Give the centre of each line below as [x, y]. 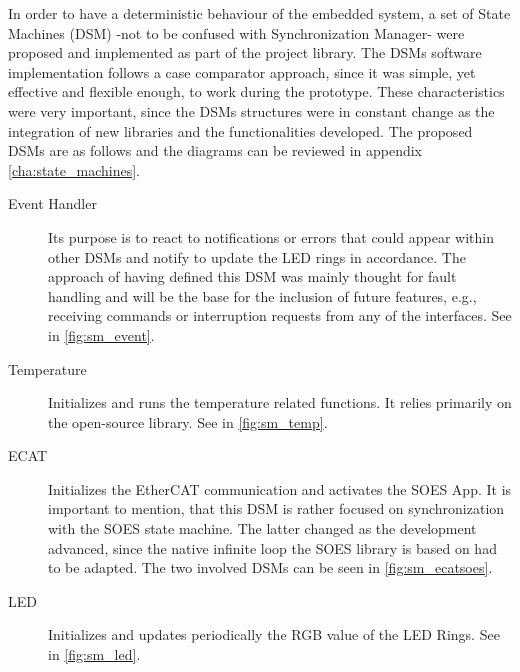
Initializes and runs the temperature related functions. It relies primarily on [280, 402]
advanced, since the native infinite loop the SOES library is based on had [272, 547]
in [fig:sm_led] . [94, 654]
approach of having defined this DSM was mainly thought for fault [252, 276]
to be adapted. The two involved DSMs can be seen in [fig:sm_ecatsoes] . [270, 567]
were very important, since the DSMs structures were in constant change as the [251, 110]
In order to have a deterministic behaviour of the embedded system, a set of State [259, 13]
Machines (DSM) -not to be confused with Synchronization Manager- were [236, 32]
